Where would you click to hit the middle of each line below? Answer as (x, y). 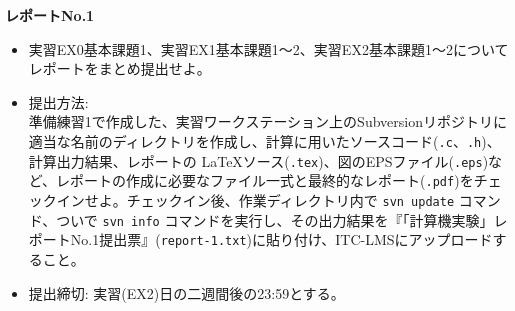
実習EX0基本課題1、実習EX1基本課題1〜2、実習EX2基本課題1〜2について (268, 48)
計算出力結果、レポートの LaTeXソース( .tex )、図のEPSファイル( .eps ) (258, 160)
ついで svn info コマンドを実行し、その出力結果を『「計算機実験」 (275, 219)
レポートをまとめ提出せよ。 (119, 68)
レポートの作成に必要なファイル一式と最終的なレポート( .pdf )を (265, 180)
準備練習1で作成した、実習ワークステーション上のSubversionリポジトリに (267, 121)
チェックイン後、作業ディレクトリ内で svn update (290, 199)
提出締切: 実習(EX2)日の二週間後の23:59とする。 (186, 292)
